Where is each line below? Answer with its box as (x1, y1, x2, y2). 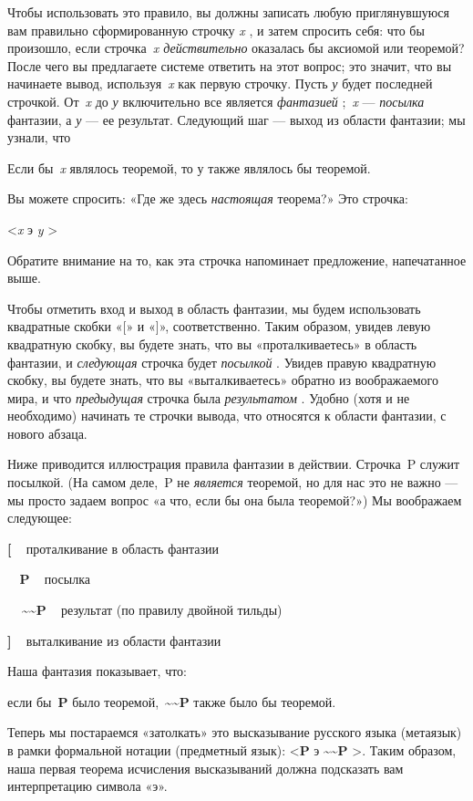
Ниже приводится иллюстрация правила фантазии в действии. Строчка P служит (7, 454, 460, 473)
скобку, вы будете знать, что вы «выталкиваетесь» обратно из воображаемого (7, 370, 438, 390)
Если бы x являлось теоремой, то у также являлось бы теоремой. (7, 158, 371, 177)
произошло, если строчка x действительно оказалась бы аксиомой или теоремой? (7, 38, 465, 57)
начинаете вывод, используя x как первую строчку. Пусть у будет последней (7, 74, 433, 93)
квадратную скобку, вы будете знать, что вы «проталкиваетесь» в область (7, 334, 417, 353)
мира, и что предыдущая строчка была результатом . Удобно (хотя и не (7, 388, 410, 407)
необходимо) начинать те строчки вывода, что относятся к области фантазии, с (7, 406, 447, 425)
